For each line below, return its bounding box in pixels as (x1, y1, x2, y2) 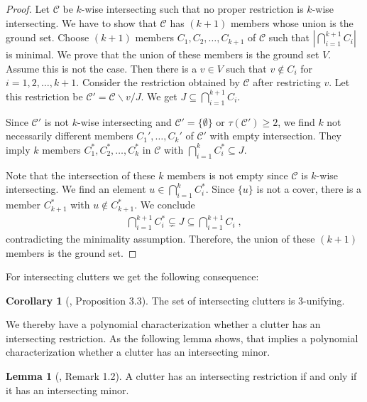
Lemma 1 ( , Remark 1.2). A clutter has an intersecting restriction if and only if (6, 369, 357, 384)
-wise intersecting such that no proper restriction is (81, 1, 304, 16)
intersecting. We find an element (6, 181, 146, 196)
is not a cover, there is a (256, 181, 362, 196)
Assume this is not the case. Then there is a (6, 60, 197, 75)
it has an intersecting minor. (6, 382, 129, 397)
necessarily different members (6, 128, 133, 143)
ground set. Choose (6, 30, 89, 45)
